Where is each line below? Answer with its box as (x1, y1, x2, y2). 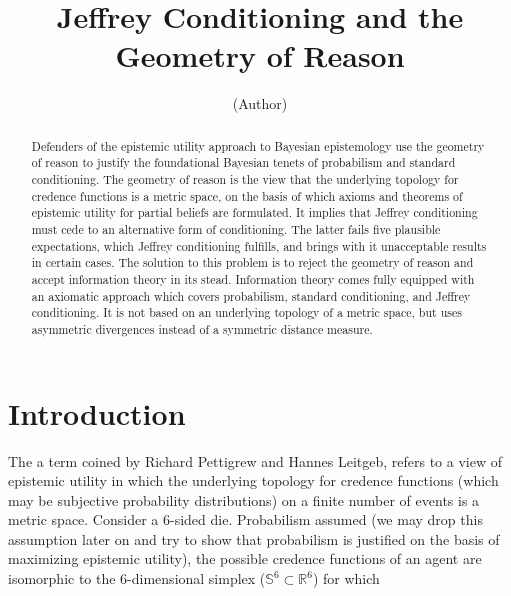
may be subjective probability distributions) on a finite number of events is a (8, 489, 480, 510)
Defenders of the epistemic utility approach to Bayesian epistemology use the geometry (31, 137, 485, 154)
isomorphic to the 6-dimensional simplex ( (8, 568, 266, 589)
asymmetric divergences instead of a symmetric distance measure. (31, 320, 373, 337)
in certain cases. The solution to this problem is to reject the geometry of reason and (31, 254, 474, 271)
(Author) (232, 93, 288, 114)
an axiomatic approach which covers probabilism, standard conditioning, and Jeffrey (31, 287, 471, 304)
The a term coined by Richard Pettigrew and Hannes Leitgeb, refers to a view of (8, 450, 503, 471)
